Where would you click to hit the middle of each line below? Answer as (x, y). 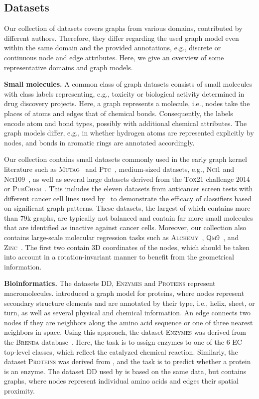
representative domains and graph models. (68, 67)
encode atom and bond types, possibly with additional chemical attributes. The (126, 123)
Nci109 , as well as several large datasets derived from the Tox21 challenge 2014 (127, 179)
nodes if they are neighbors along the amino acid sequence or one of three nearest (129, 322)
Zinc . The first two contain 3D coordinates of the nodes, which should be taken (127, 247)
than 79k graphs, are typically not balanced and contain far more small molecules (129, 217)
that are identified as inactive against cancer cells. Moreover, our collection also (125, 227)
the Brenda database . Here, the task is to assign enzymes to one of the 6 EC (123, 342)
